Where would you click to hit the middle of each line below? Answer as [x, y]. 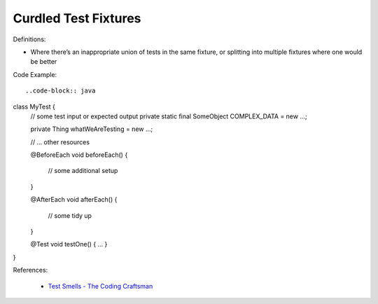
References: [30, 270]
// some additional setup [83, 171]
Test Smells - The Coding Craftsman [100, 286]
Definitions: [29, 39]
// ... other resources [60, 142]
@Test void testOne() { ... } [69, 244]
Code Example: [35, 74]
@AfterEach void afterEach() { [74, 200]
